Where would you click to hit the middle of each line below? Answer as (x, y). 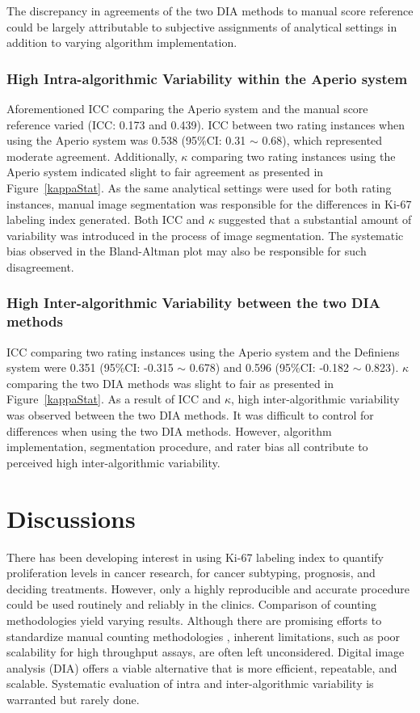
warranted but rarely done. (73, 699)
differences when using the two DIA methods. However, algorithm (169, 430)
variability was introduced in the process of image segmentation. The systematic (205, 235)
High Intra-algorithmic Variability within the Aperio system (207, 78)
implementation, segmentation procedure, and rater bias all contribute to (187, 447)
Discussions (71, 518)
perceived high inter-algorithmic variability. (113, 462)
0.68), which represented (322, 140)
